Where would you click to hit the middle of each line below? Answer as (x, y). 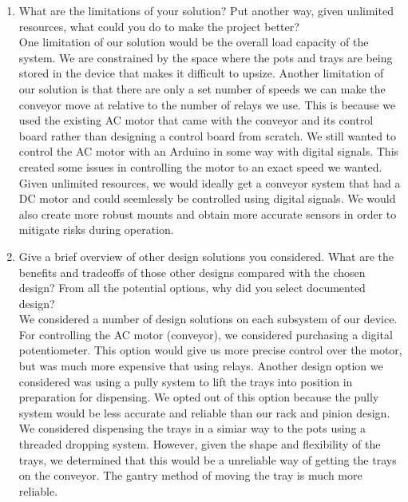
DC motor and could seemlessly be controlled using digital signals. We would (207, 198)
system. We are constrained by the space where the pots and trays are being (206, 57)
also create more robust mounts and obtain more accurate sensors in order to (208, 213)
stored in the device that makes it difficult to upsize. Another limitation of (201, 73)
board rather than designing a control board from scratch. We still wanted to (208, 135)
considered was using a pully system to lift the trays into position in (186, 381)
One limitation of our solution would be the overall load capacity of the (194, 42)
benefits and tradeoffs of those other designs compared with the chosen (192, 272)
